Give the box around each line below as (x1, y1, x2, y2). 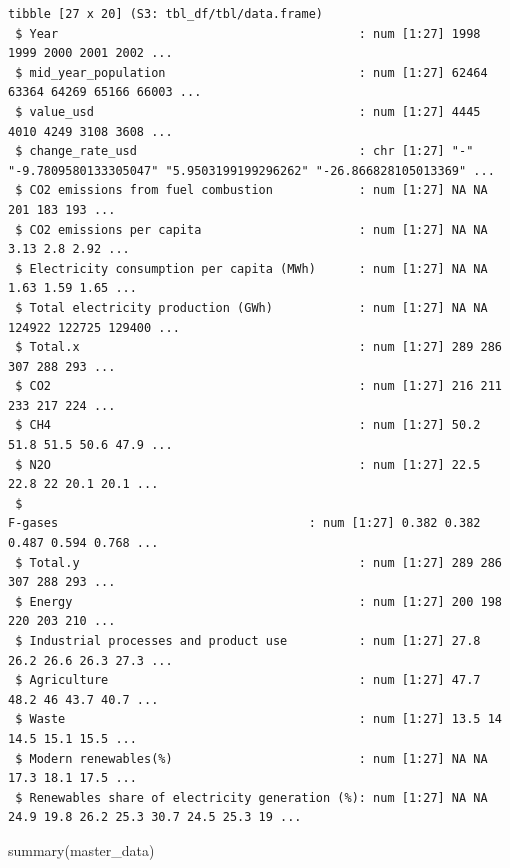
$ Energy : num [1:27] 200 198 (15, 594, 502, 609)
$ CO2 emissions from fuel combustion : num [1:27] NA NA (15, 183, 488, 198)
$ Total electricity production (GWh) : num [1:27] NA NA (15, 300, 488, 315)
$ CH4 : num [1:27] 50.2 (15, 418, 481, 433)
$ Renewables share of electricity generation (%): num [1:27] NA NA (15, 790, 488, 805)
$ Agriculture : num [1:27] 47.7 (15, 673, 481, 688)
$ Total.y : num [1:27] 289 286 (15, 555, 502, 570)
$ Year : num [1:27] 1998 (15, 26, 481, 41)
